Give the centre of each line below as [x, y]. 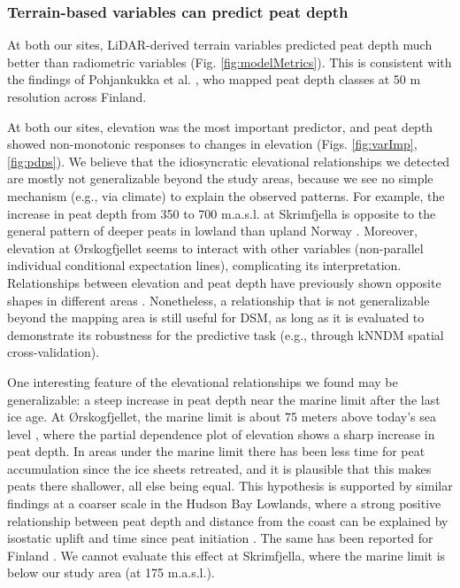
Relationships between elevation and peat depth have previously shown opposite [224, 282]
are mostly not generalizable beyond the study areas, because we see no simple [220, 178]
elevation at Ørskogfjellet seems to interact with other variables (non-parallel [215, 248]
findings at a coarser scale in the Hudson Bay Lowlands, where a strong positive [224, 503]
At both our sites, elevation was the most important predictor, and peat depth [220, 126]
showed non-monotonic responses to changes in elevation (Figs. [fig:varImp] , [212, 144]
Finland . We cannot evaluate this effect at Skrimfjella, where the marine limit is [226, 555]
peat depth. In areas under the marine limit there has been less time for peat [216, 451]
